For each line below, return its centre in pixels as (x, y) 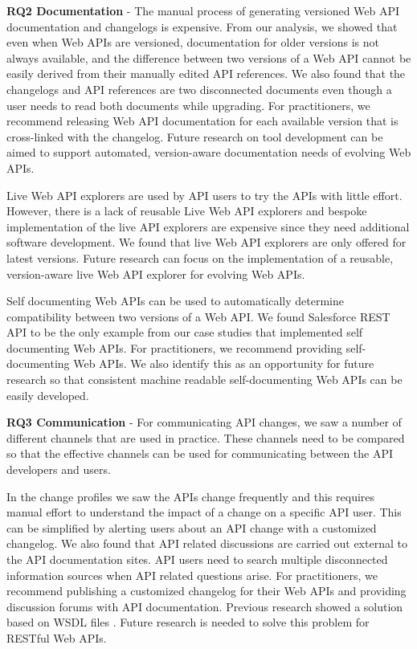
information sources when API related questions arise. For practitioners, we (192, 575)
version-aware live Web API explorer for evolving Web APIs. (156, 273)
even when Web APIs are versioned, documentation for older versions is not (193, 42)
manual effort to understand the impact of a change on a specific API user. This (204, 512)
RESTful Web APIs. (57, 637)
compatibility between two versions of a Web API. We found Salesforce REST (198, 316)
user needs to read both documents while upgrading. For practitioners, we (188, 105)
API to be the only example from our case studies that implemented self (185, 332)
